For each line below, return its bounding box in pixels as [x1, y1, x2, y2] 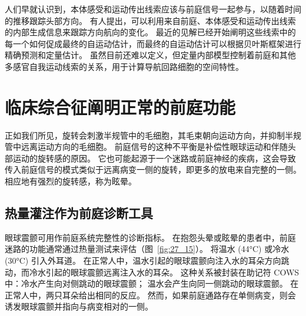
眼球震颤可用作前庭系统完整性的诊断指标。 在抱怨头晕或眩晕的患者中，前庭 [5, 231, 296, 243]
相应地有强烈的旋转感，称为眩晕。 [5, 175, 137, 187]
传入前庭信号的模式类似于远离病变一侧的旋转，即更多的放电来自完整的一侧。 [5, 163, 301, 176]
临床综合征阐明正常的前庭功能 [5, 95, 236, 119]
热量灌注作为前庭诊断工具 [5, 204, 153, 222]
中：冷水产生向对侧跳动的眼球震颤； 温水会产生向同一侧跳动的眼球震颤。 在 [5, 277, 299, 290]
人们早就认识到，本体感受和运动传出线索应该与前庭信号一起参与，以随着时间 [5, 3, 301, 15]
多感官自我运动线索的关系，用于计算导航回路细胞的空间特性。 [5, 60, 244, 72]
